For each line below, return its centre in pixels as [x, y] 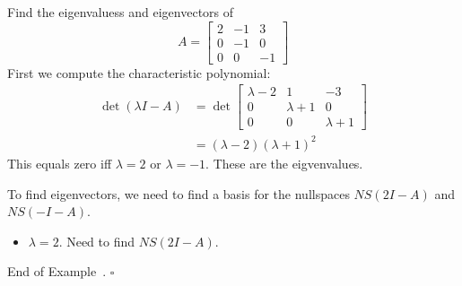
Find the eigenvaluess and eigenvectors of [121, 12]
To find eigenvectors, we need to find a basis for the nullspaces [179, 193]
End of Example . [57, 271]
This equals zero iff [60, 163]
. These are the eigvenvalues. [284, 163]
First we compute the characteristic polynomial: [139, 72]
